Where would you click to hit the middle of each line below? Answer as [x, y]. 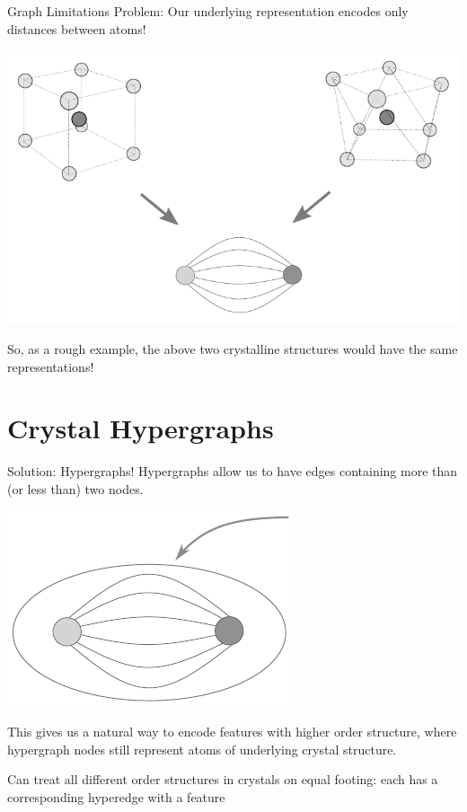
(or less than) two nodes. [75, 488]
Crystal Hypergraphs [141, 428]
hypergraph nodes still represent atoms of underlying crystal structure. [202, 749]
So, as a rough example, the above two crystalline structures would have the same [233, 349]
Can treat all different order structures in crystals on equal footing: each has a [223, 779]
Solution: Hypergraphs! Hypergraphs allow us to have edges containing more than [233, 471]
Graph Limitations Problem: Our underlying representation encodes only [208, 11]
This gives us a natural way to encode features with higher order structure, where [232, 732]
